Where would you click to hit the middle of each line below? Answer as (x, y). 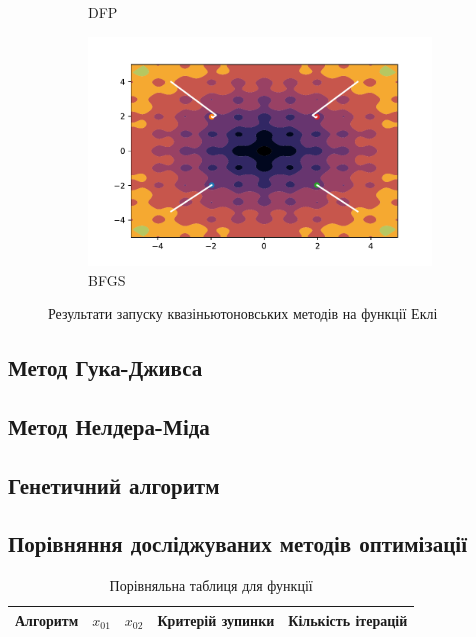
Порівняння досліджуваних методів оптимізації (238, 543)
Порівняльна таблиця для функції (211, 585)
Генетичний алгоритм (114, 484)
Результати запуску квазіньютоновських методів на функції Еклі (243, 313)
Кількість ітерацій (348, 619)
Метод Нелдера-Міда (109, 425)
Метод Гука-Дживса (105, 367)
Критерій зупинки (216, 619)
